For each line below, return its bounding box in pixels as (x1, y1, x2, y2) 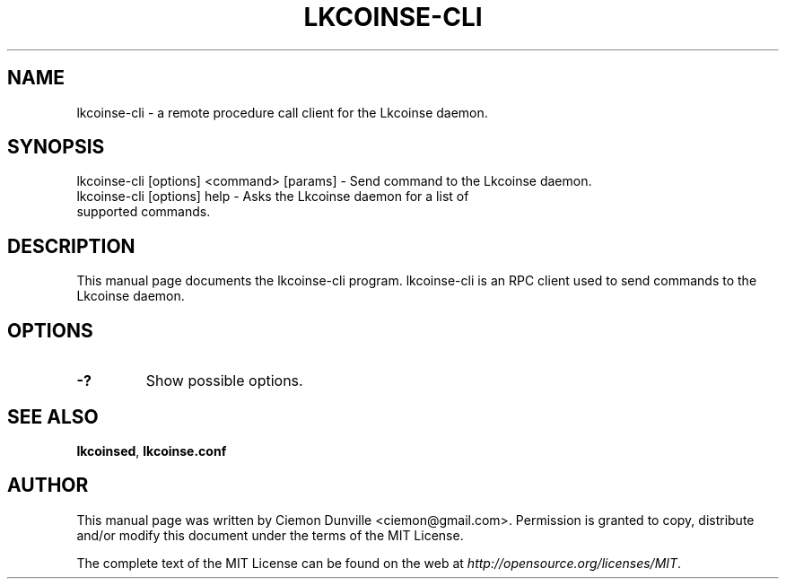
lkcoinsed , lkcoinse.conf (76, 442, 227, 459)
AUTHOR (7, 474, 89, 497)
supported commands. (76, 204, 211, 220)
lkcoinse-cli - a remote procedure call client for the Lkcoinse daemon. (76, 104, 488, 120)
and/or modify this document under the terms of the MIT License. (76, 527, 464, 543)
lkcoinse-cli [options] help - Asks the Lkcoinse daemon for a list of (76, 188, 469, 205)
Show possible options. (145, 372, 303, 390)
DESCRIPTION (7, 234, 135, 258)
